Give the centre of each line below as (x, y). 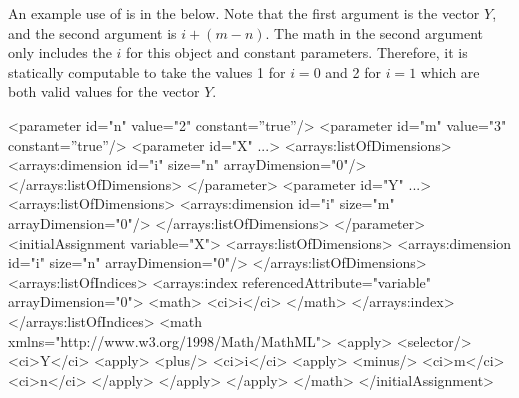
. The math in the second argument (374, 32)
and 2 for (353, 71)
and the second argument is (92, 32)
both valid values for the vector (104, 91)
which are (450, 71)
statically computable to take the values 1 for (147, 71)
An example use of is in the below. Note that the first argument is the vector (244, 13)
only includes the (60, 52)
